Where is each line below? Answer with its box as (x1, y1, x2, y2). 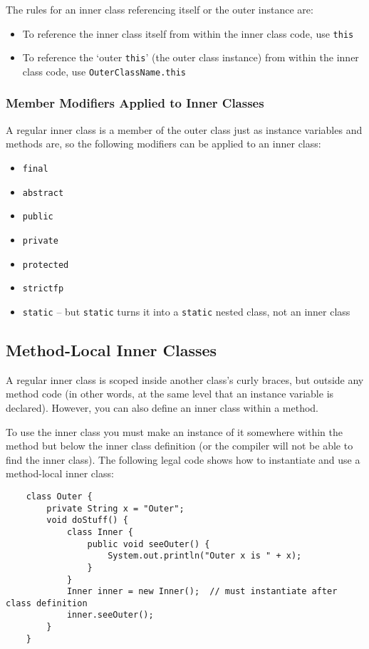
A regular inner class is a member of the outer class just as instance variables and (6, 122, 363, 137)
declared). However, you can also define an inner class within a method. (6, 400, 318, 415)
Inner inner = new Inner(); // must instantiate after (66, 586, 338, 597)
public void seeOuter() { (87, 539, 210, 549)
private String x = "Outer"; (46, 503, 184, 514)
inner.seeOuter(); (66, 610, 154, 621)
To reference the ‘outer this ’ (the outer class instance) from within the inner (22, 50, 359, 65)
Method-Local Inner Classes (6, 338, 217, 360)
